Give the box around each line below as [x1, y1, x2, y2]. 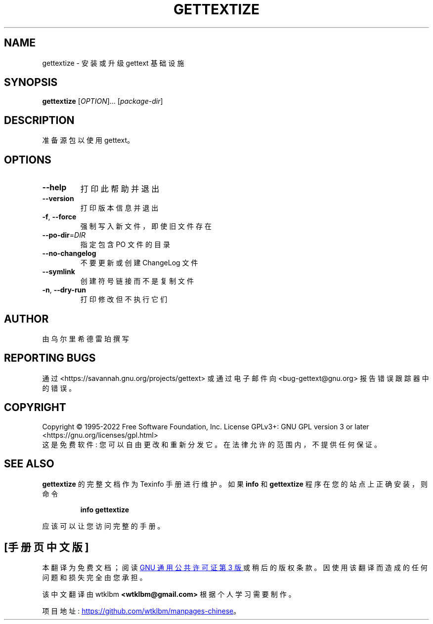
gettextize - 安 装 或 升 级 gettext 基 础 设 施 [42, 58, 184, 67]
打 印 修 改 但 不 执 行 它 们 [80, 295, 168, 304]
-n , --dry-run [42, 286, 87, 294]
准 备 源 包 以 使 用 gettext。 [42, 136, 134, 145]
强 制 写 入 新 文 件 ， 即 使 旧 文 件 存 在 [80, 222, 212, 231]
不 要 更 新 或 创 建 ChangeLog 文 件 [80, 258, 198, 267]
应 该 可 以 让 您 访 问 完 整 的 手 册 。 [42, 521, 165, 530]
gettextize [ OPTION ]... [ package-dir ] [42, 97, 163, 106]
